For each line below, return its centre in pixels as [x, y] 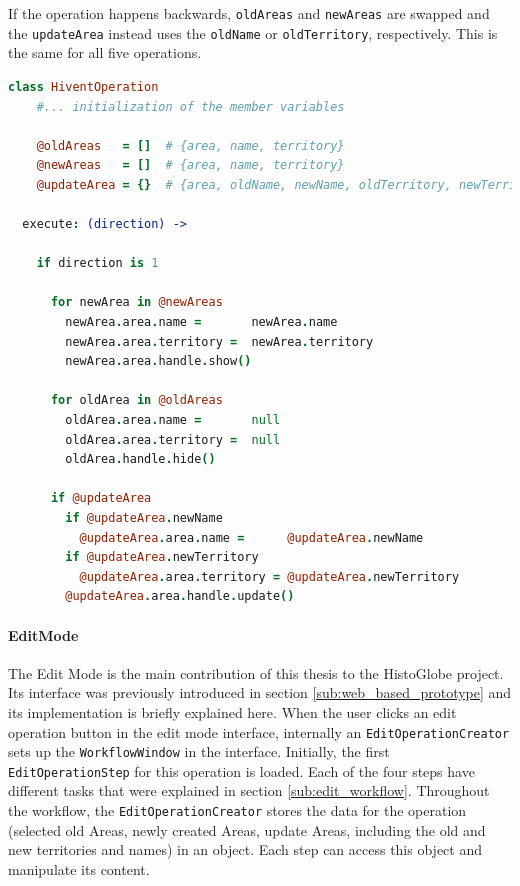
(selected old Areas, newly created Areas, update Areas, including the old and [247, 829]
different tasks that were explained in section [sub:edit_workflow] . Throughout [249, 790]
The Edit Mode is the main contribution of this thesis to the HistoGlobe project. [256, 672]
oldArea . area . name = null [173, 420]
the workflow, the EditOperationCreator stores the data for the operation [237, 810]
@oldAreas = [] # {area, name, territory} [190, 145]
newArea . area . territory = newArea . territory [219, 341]
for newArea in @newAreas [136, 302]
